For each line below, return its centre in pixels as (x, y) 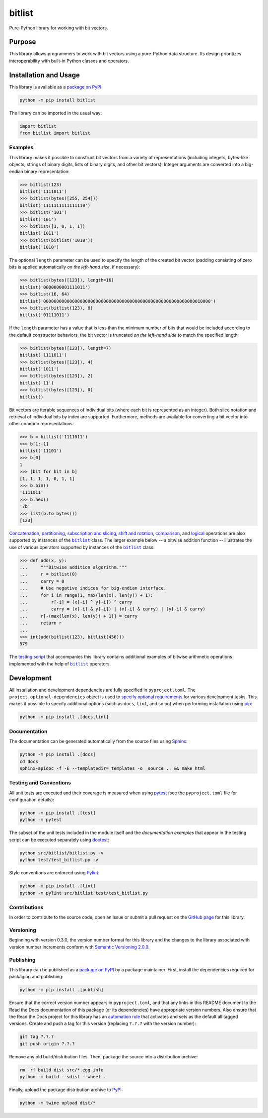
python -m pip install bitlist (58, 100)
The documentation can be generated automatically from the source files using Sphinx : (98, 742)
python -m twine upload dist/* (58, 1103)
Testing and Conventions (40, 783)
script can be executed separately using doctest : (59, 839)
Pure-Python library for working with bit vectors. (59, 28)
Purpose (23, 42)
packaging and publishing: (36, 977)
